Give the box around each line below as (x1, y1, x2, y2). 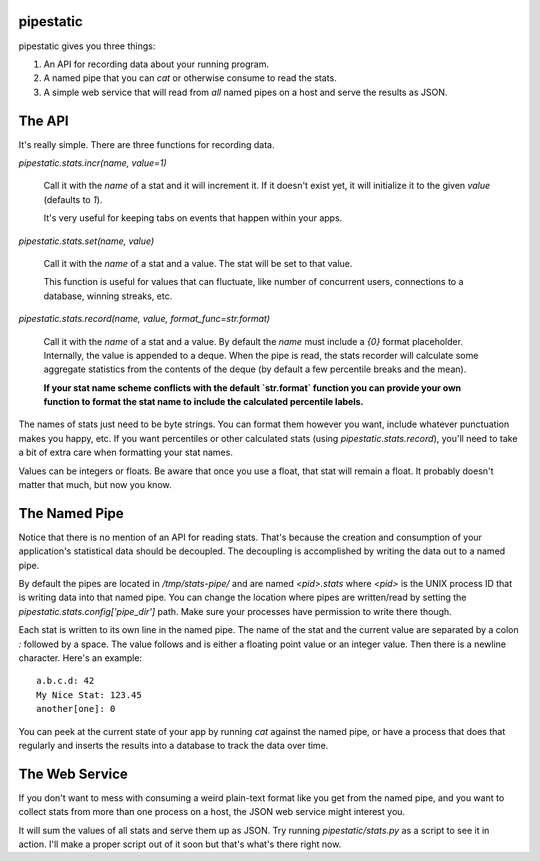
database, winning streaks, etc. (43, 290, 173, 302)
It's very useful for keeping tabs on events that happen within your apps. (43, 212, 343, 224)
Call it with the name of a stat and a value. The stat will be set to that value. (43, 257, 353, 269)
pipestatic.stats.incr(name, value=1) (18, 156, 167, 169)
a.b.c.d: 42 (36, 675, 95, 687)
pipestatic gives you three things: (18, 40, 156, 52)
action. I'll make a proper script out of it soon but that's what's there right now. (18, 838, 342, 850)
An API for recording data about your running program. (43, 58, 270, 70)
